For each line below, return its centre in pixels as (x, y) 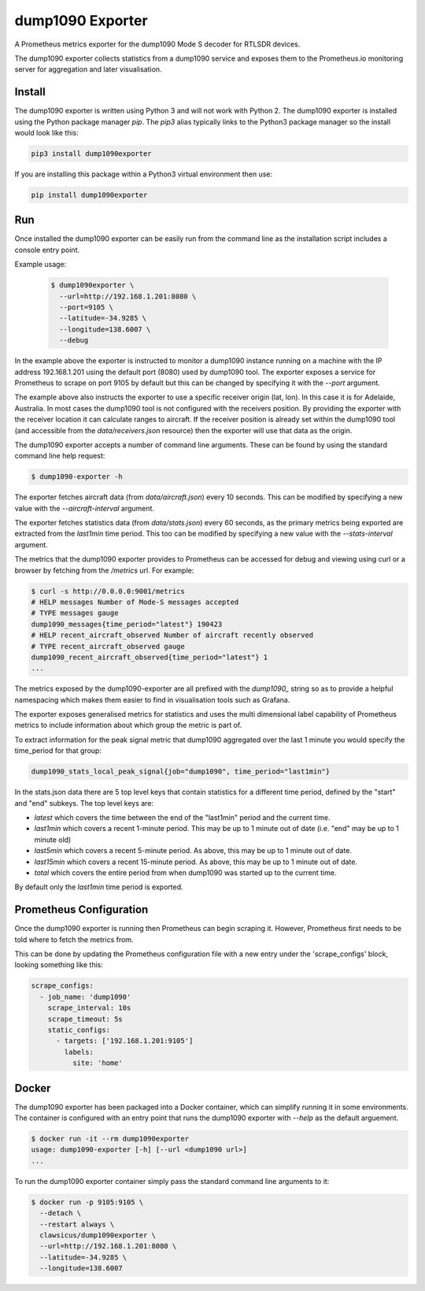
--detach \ (61, 1213)
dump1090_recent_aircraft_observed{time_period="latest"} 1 (150, 657)
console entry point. (47, 250)
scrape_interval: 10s (89, 1008)
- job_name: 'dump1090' (85, 997)
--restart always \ (77, 1224)
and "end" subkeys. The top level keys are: (84, 803)
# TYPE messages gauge (75, 613)
